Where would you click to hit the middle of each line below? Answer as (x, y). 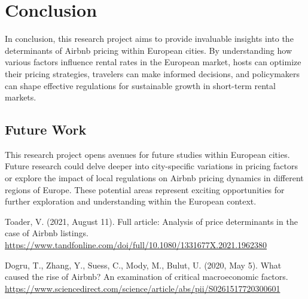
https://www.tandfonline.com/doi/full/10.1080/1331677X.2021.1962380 (136, 245)
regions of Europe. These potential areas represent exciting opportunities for (145, 189)
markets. (21, 97)
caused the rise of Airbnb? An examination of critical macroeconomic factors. (147, 277)
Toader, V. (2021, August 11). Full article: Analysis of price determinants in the (151, 221)
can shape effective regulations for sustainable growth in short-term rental (140, 85)
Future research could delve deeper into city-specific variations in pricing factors (151, 166)
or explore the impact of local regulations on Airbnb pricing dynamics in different (154, 178)
